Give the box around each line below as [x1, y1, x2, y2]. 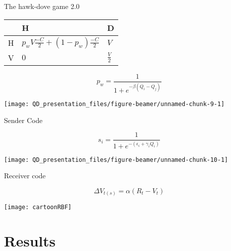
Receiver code [4, 170, 46, 181]
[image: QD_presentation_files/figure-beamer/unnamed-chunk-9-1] [4, 101, 225, 108]
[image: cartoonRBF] [4, 204, 72, 211]
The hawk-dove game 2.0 [4, 1, 80, 11]
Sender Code [4, 115, 43, 125]
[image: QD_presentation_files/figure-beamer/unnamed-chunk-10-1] [4, 156, 229, 163]
